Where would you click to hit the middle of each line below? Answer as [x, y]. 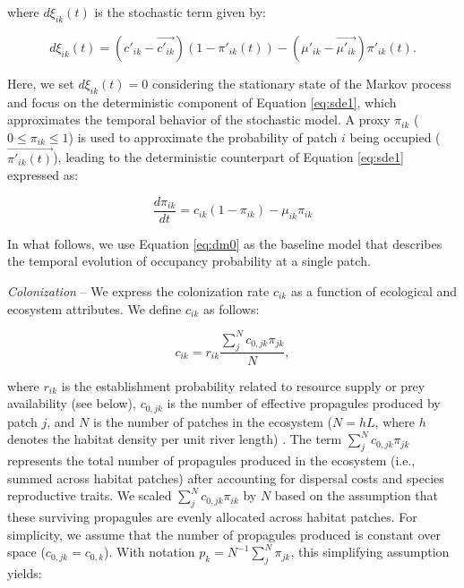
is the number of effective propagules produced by [304, 403]
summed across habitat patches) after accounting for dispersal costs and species [226, 477]
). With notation [150, 552]
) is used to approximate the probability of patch [203, 136]
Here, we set [41, 83]
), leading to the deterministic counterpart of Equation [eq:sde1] [228, 157]
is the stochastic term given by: [180, 12]
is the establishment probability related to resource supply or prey [243, 385]
